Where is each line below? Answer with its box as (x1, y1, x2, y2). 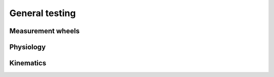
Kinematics (9, 59, 47, 67)
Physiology (9, 43, 46, 51)
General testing (9, 8, 76, 19)
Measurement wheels (9, 27, 80, 35)
